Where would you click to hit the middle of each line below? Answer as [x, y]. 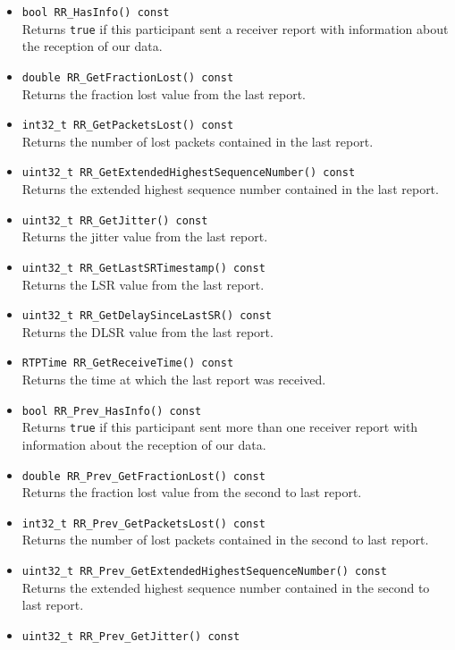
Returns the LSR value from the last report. [143, 284]
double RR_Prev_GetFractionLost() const [143, 476]
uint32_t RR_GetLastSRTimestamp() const [143, 268]
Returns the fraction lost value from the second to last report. [192, 492]
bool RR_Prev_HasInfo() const [112, 411]
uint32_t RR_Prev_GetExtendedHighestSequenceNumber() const [204, 572]
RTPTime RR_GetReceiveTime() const [128, 363]
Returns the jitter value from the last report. [145, 236]
